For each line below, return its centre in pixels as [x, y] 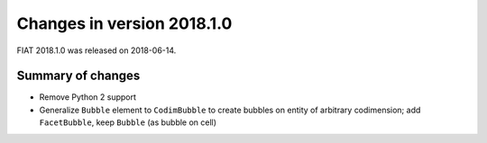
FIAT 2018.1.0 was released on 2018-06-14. [96, 50]
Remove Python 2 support [88, 97]
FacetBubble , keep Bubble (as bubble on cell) [128, 122]
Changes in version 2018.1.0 [124, 23]
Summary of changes [78, 76]
